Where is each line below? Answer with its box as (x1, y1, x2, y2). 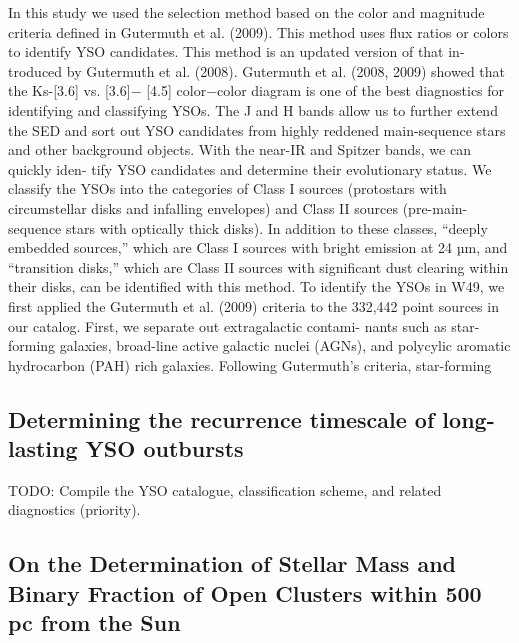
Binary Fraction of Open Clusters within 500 (8, 577, 482, 608)
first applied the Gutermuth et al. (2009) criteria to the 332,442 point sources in (8, 295, 499, 316)
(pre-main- (402, 197, 468, 218)
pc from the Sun (8, 607, 181, 638)
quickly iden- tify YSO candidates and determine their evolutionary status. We (8, 158, 492, 179)
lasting (8, 433, 78, 464)
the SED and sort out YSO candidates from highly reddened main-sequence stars (8, 119, 506, 140)
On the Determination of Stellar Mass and (8, 548, 456, 579)
